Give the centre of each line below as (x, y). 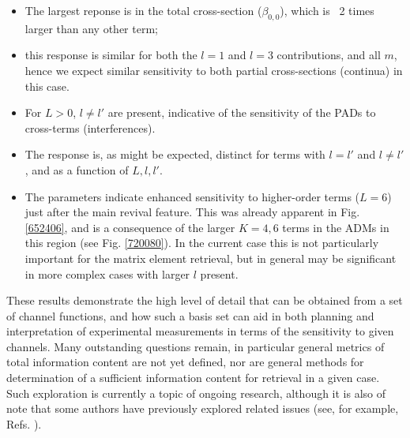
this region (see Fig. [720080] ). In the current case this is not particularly (202, 243)
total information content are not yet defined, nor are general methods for (185, 362)
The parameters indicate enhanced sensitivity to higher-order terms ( (192, 196)
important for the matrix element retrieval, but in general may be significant (211, 258)
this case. (47, 86)
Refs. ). (24, 423)
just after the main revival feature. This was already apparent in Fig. (192, 212)
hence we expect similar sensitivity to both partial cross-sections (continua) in (214, 70)
